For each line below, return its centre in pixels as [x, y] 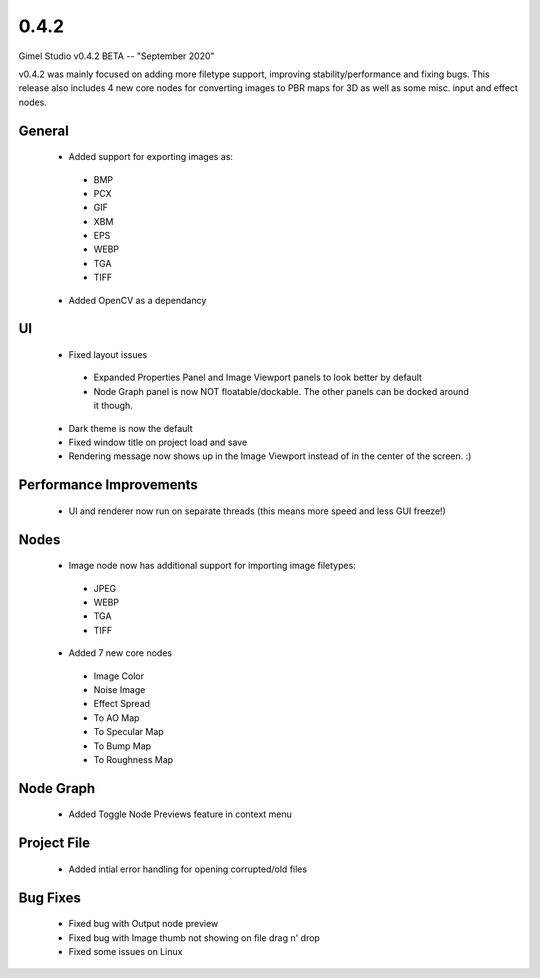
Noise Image [119, 689]
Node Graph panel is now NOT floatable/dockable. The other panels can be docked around [281, 391]
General [44, 130]
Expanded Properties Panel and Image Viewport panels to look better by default [257, 377]
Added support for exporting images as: [151, 157]
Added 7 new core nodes [120, 653]
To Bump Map [122, 746]
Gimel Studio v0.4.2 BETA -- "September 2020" [116, 56]
